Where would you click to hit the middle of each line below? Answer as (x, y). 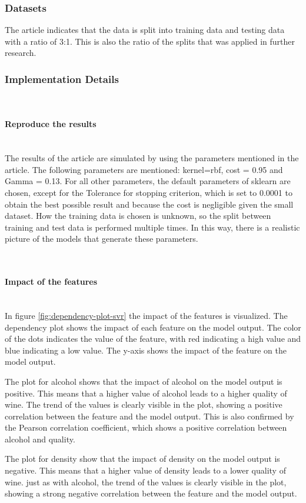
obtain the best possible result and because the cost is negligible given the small (149, 204)
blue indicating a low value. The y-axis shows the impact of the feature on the (146, 350)
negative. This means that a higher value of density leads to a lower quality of (145, 470)
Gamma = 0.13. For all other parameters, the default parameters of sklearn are (148, 181)
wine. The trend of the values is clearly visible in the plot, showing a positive (144, 404)
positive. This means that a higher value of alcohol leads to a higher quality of (146, 393)
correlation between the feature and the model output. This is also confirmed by (149, 416)
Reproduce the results (51, 124)
